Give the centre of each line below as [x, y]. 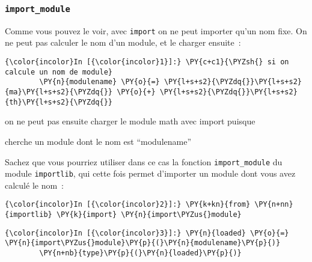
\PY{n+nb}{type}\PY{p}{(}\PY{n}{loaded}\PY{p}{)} [140, 253]
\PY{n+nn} [274, 205]
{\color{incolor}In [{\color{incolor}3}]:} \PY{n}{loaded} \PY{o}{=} [147, 233]
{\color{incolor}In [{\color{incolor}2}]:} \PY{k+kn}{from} [128, 205]
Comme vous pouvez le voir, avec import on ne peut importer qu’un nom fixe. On [156, 30]
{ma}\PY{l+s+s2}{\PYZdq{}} [59, 92]
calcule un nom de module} [59, 72]
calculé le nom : [34, 185]
